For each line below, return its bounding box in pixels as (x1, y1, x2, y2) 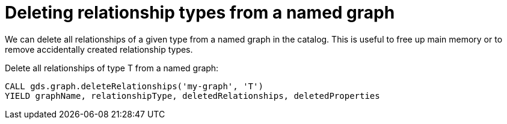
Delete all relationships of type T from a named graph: (5, 62, 219, 73)
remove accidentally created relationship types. (5, 44, 193, 55)
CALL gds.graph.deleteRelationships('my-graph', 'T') (5, 81, 263, 91)
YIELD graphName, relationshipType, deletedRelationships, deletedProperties (5, 90, 380, 101)
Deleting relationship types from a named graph (5, 2, 395, 23)
